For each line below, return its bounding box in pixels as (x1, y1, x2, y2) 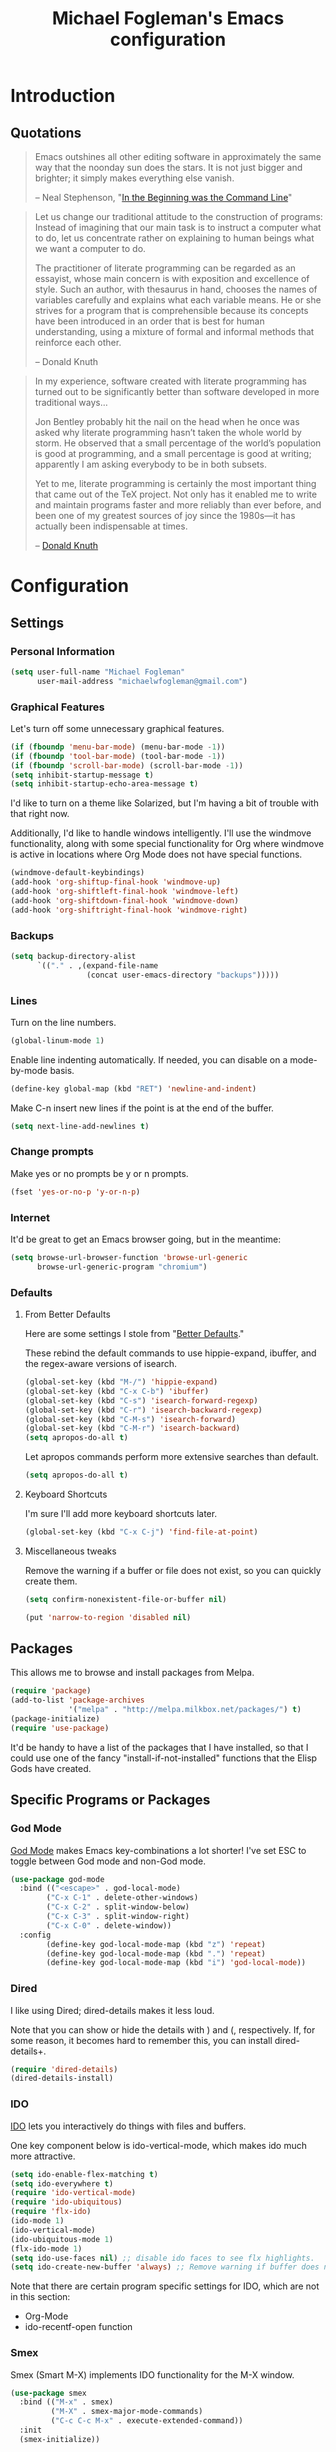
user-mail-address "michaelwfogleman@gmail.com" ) (36, 676, 248, 686)
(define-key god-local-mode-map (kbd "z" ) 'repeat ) (46, 1939, 267, 1949)
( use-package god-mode (10, 1874, 105, 1884)
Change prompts (10, 1145, 94, 1159)
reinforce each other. (34, 337, 122, 348)
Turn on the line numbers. (10, 1016, 117, 1028)
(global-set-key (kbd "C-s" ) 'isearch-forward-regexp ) (24, 1395, 259, 1406)
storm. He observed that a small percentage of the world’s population (34, 437, 322, 449)
